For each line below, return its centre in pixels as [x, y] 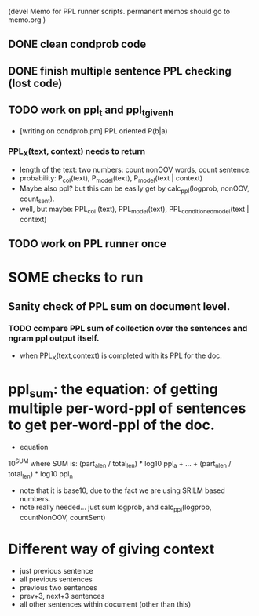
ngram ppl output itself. [54, 338]
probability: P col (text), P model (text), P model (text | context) [111, 179]
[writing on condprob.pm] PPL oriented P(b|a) [93, 131]
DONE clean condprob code [77, 44]
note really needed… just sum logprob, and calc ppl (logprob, [115, 508]
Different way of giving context [111, 549]
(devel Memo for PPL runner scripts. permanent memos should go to [119, 11]
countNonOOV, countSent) [62, 518]
